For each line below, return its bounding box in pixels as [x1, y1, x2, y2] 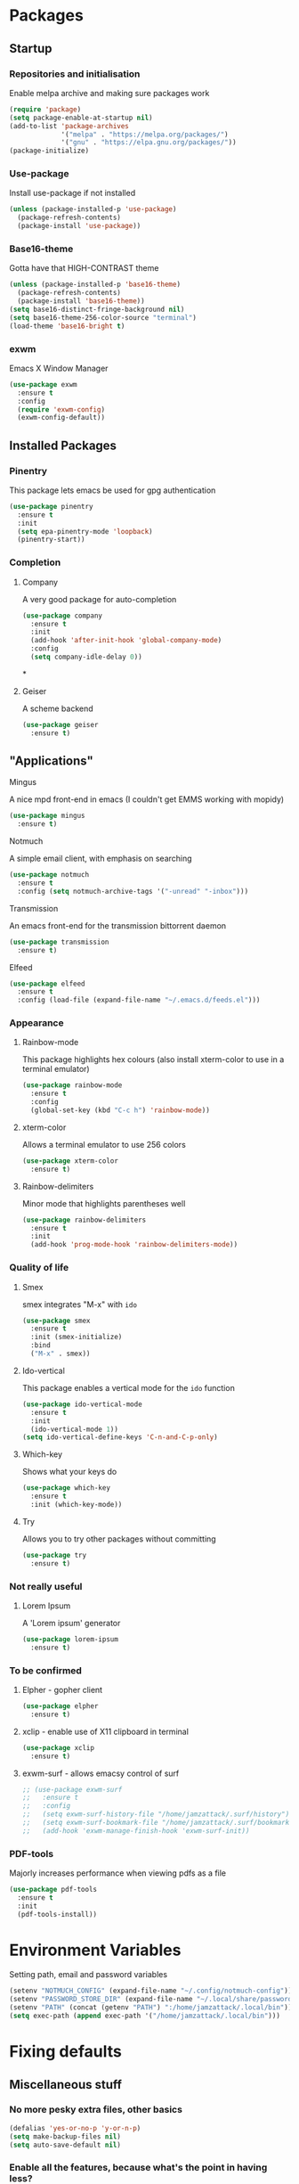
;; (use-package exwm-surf [21, 1785, 123, 1794]
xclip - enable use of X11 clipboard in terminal [21, 1726, 190, 1737]
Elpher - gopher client [21, 1685, 103, 1695]
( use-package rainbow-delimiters [21, 1215, 147, 1224]
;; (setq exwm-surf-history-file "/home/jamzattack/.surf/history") [21, 1810, 290, 1819]
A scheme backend [21, 703, 93, 714]
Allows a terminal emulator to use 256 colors [21, 1139, 187, 1149]
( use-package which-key [21, 1484, 111, 1493]
